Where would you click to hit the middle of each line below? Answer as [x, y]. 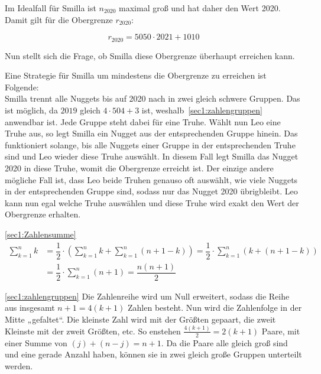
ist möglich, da [31, 110]
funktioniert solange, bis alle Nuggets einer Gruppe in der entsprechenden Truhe [150, 144]
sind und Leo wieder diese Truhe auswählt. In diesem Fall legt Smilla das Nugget [152, 156]
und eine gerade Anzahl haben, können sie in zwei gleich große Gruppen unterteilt [153, 354]
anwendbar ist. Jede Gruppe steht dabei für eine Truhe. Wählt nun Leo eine [143, 121]
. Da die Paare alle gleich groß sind [224, 342]
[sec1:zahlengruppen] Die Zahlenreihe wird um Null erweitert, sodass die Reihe [147, 296]
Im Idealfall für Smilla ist [51, 8]
